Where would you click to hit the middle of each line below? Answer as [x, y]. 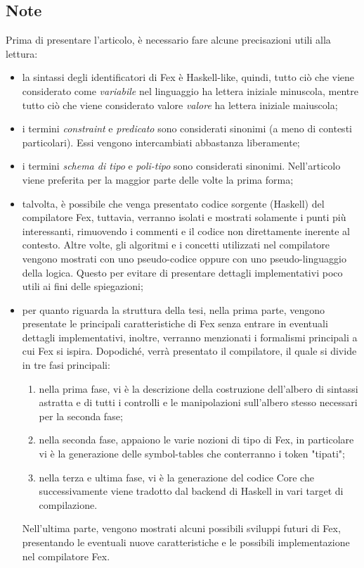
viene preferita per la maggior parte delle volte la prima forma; [158, 179]
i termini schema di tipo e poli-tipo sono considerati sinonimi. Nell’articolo [181, 166]
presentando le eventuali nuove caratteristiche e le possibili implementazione [186, 542]
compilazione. [68, 504]
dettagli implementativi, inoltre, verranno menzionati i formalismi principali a [190, 337]
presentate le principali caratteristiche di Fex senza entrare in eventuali [175, 323]
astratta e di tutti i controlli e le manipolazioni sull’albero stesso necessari [198, 402]
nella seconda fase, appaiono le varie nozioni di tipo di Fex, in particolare [196, 440]
